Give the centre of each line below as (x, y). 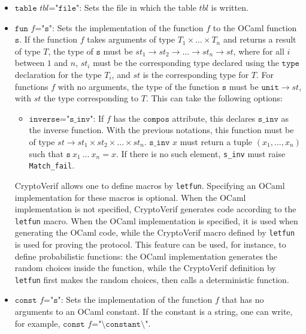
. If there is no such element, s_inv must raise (201, 153)
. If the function (49, 39)
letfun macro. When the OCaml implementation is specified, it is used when (156, 220)
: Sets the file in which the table (138, 7)
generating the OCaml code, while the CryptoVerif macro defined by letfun (155, 232)
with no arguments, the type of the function (138, 86)
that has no (243, 300)
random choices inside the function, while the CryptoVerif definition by (145, 268)
